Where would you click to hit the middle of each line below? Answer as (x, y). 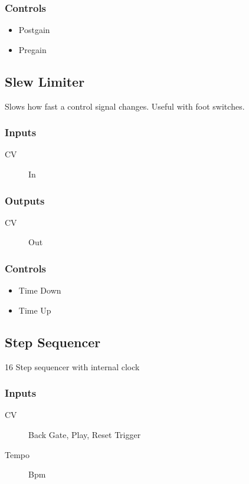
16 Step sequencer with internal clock (72, 366)
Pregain (32, 49)
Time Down (40, 290)
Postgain (34, 30)
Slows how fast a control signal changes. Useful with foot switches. (125, 106)
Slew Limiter (45, 81)
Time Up (35, 310)
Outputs (25, 200)
